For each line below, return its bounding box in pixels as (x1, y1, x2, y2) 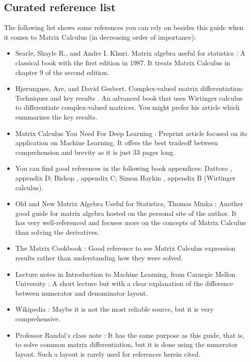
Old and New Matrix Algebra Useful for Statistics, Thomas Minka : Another (15, 198, 244, 209)
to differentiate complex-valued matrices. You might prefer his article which (15, 102, 240, 112)
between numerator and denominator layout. (15, 287, 148, 298)
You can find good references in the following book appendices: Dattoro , (15, 163, 232, 173)
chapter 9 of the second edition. (15, 67, 109, 77)
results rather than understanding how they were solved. (15, 253, 183, 263)
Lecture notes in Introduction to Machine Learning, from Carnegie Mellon (15, 269, 235, 279)
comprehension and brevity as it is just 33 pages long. (15, 147, 175, 157)
